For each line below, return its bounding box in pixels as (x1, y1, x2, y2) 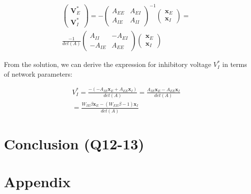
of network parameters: (4, 68, 72, 79)
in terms (222, 59, 247, 69)
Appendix (4, 172, 71, 192)
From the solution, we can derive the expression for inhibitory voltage (4, 59, 211, 69)
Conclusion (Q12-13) (4, 133, 145, 153)
